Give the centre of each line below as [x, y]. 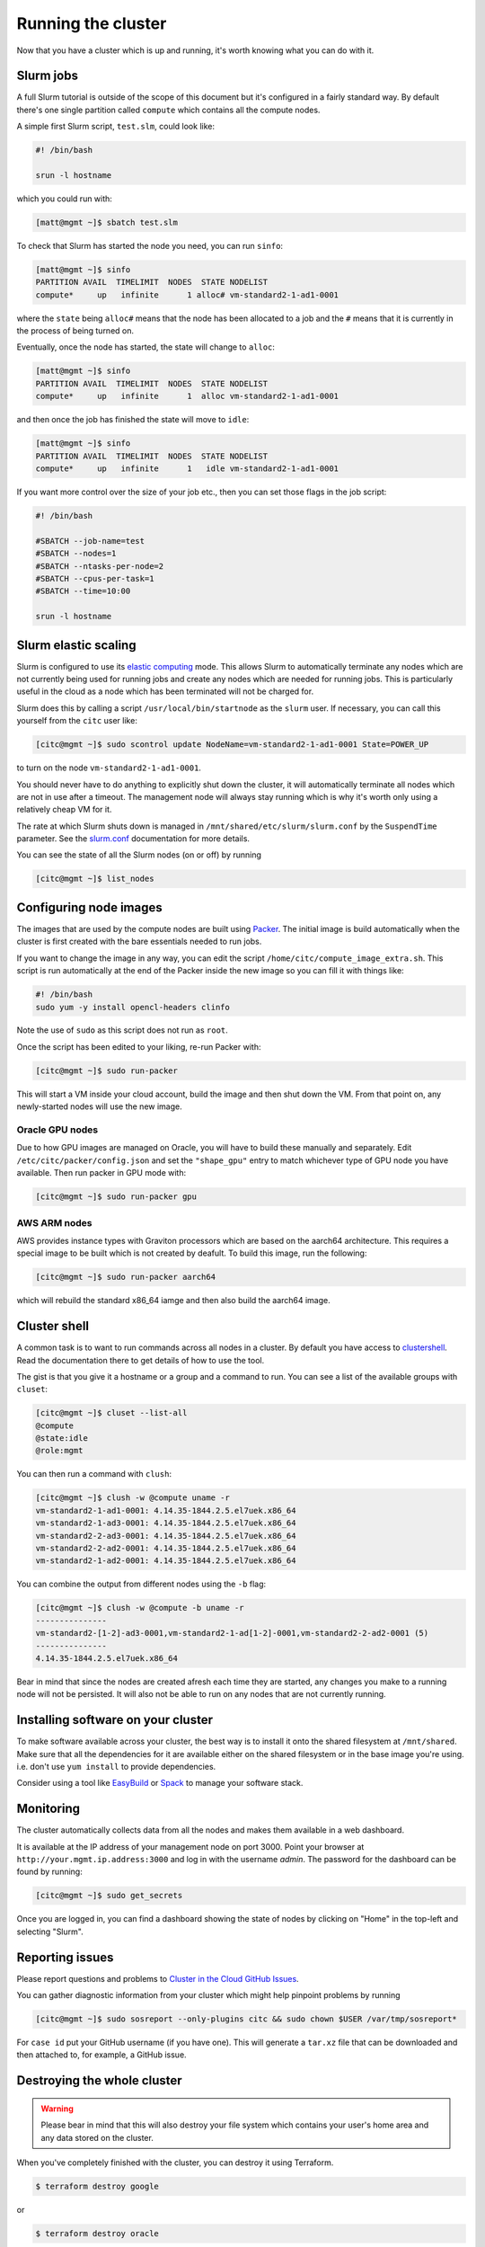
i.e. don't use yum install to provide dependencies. [116, 1766]
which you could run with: [64, 199]
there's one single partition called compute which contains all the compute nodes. [168, 110]
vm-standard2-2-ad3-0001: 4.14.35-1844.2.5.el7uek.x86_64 [166, 1536]
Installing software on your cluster [115, 1720]
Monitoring [48, 1809]
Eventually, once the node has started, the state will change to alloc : [146, 347]
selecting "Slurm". [50, 1932]
